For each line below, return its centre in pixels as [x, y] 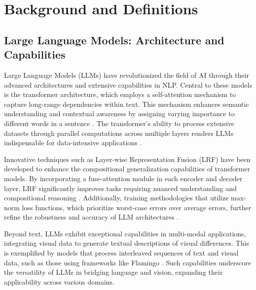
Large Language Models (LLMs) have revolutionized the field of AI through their [127, 75]
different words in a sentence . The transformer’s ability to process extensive [119, 123]
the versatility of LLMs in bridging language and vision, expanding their [113, 272]
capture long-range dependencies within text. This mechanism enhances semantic [127, 104]
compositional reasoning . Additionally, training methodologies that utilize [116, 198]
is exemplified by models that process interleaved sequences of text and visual [121, 253]
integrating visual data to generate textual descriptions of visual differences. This [127, 243]
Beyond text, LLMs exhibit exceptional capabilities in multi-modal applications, [125, 233]
